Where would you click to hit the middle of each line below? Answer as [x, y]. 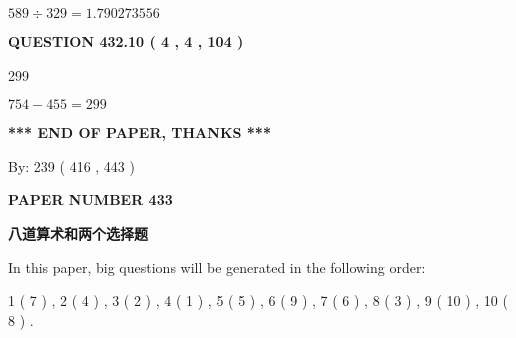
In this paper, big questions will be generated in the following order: [217, 266]
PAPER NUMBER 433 [90, 199]
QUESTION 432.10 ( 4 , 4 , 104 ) [126, 41]
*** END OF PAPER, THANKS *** [139, 132]
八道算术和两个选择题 [78, 232]
